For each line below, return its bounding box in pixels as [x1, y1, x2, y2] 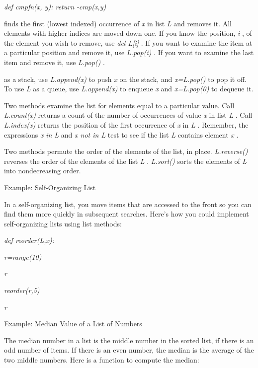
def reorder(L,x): [4, 235, 54, 245]
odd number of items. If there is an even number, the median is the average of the [4, 345, 254, 355]
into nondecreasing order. [4, 165, 81, 176]
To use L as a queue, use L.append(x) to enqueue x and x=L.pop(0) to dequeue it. [4, 83, 254, 94]
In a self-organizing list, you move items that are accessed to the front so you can [4, 199, 252, 209]
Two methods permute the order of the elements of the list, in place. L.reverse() [4, 146, 248, 156]
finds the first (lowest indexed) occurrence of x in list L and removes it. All [4, 18, 232, 28]
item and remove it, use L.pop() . [4, 57, 105, 67]
